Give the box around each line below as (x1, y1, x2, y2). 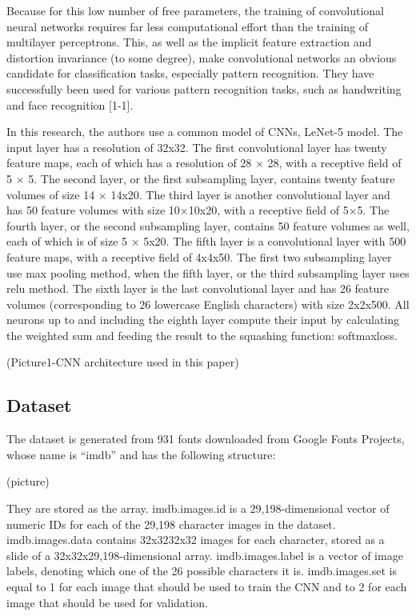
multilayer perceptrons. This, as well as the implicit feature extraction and (6, 34, 372, 50)
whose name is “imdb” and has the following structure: (6, 446, 276, 462)
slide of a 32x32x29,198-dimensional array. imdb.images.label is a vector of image (6, 546, 403, 563)
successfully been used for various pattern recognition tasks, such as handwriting (6, 80, 402, 97)
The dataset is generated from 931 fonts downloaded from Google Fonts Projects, (6, 430, 405, 447)
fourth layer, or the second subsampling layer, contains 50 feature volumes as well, (6, 217, 410, 234)
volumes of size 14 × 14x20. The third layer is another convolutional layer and (6, 186, 390, 202)
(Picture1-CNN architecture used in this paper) (6, 354, 239, 370)
